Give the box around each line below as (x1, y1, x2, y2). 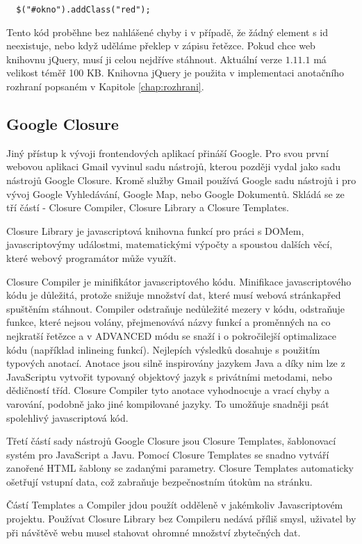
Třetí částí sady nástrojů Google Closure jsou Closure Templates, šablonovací (6, 434, 336, 448)
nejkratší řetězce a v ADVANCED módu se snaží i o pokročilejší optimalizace (6, 328, 337, 343)
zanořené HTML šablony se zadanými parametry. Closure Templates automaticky (6, 461, 354, 475)
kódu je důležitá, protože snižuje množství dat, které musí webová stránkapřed (6, 288, 341, 302)
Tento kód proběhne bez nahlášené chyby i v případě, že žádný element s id (6, 24, 328, 39)
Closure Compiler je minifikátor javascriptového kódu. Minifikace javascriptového (6, 274, 352, 288)
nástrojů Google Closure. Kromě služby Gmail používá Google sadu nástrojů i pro (6, 173, 356, 188)
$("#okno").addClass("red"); (16, 5, 151, 15)
